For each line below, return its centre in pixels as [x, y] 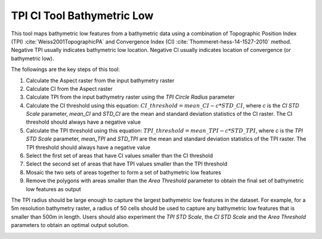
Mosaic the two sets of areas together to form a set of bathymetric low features [124, 172]
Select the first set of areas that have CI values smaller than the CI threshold [120, 156]
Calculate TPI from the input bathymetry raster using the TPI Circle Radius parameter [130, 97]
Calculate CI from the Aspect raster [69, 88]
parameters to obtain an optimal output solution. [70, 225]
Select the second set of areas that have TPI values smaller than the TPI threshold [127, 164]
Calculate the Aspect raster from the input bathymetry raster [100, 80]
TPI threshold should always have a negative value [88, 147]
